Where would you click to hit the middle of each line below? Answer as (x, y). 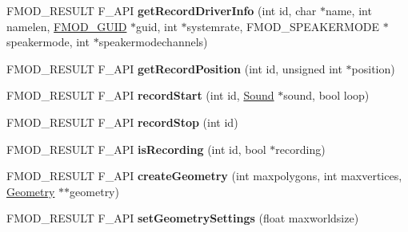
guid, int (157, 26)
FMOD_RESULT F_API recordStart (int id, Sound (140, 95)
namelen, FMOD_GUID (67, 26)
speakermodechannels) (153, 42)
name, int (348, 10)
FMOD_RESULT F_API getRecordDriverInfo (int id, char (162, 10)
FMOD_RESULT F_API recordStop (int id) (122, 122)
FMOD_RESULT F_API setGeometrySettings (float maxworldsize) (183, 218)
